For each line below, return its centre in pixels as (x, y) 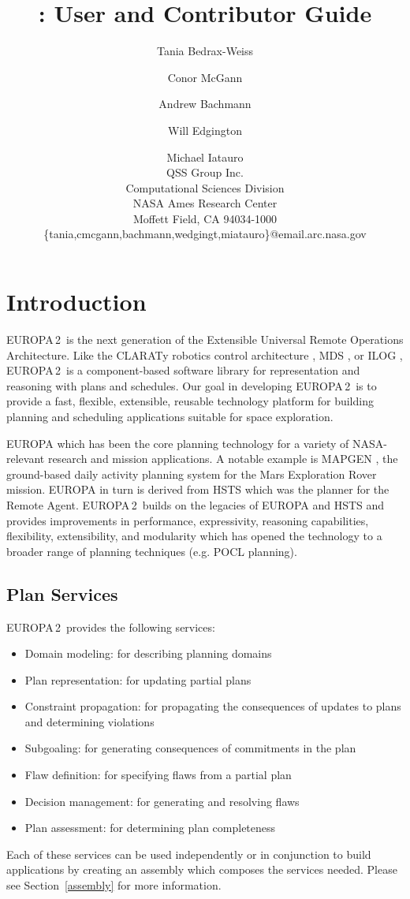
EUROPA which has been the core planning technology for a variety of (178, 443)
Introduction (76, 302)
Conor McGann (205, 77)
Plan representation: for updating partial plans (138, 679)
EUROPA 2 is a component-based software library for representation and (183, 370)
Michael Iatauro (205, 157)
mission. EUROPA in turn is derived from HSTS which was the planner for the (198, 489)
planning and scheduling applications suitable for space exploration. (170, 416)
